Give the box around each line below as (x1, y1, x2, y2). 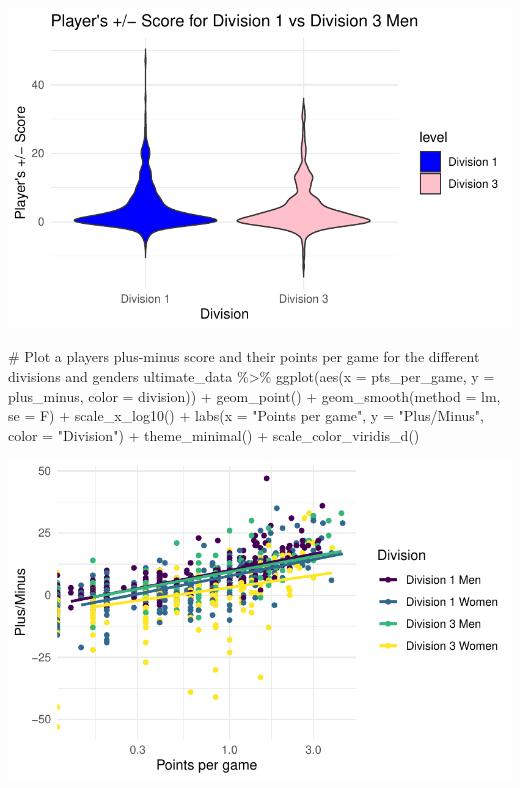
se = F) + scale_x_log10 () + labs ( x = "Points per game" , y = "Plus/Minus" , (8, 405, 485, 426)
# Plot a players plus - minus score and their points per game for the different (8, 346, 480, 367)
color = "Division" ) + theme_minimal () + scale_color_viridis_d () (8, 424, 420, 445)
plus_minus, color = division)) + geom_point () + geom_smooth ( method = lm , (8, 385, 501, 406)
